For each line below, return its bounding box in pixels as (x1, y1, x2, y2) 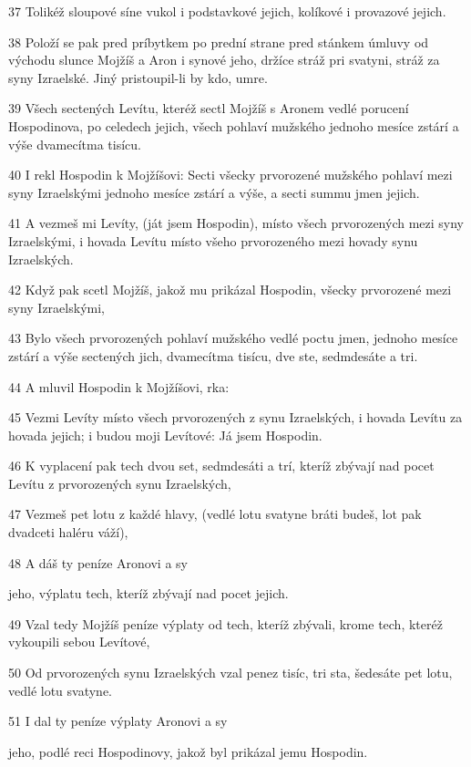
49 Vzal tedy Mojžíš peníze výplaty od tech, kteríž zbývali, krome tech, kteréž (8, 614, 443, 633)
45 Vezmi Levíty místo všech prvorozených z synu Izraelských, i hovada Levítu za (8, 408, 463, 427)
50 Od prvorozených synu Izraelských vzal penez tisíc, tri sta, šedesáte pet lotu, (8, 663, 453, 682)
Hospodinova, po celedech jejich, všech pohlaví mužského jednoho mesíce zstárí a (8, 116, 459, 135)
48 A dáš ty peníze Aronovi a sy (8, 553, 188, 572)
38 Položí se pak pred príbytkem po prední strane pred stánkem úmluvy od (8, 32, 429, 51)
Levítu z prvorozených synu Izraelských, (8, 473, 231, 492)
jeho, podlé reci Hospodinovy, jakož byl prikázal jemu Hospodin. (8, 741, 368, 761)
